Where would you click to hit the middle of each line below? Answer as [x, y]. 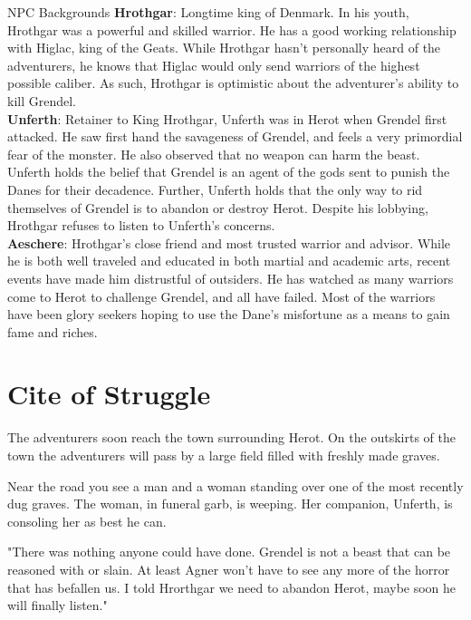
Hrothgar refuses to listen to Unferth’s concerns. [141, 225]
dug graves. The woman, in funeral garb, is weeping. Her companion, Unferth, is [230, 504]
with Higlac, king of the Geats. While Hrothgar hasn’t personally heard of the [224, 48]
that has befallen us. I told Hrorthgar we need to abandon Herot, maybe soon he [232, 587]
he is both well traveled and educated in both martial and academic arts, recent [229, 261]
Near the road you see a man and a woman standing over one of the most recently [235, 485]
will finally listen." [58, 605]
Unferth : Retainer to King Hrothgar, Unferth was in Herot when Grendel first [227, 118]
